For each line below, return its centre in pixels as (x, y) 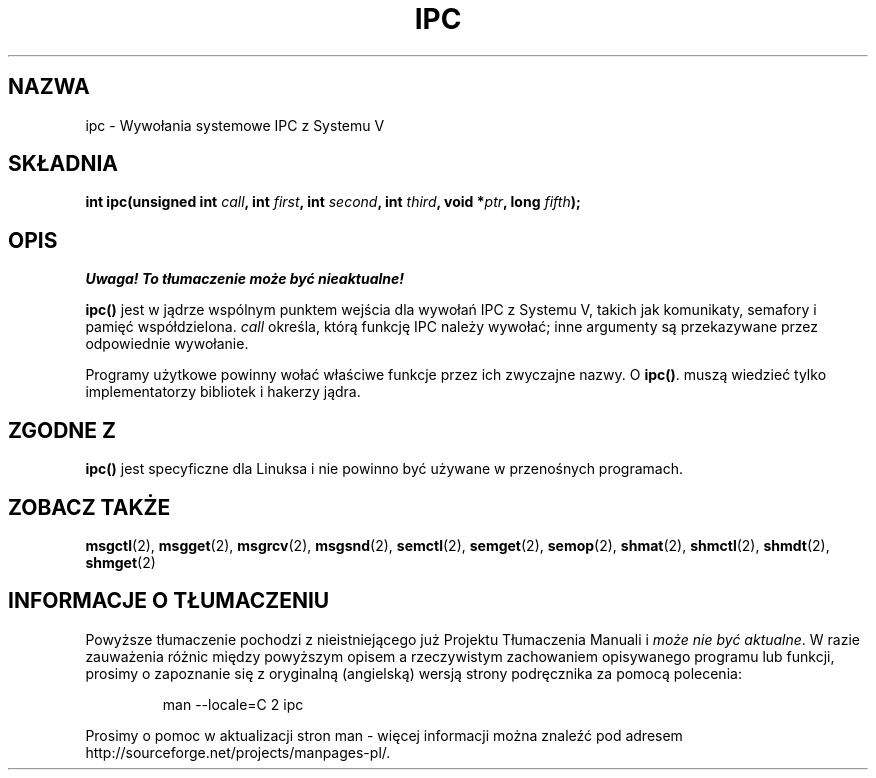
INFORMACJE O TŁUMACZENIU (169, 601)
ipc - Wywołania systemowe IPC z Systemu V (235, 125)
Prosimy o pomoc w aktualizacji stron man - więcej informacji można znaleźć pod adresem (384, 735)
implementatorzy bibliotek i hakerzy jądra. (223, 392)
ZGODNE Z (62, 430)
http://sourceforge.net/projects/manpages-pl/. (238, 752)
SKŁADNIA (63, 164)
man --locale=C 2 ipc (233, 704)
